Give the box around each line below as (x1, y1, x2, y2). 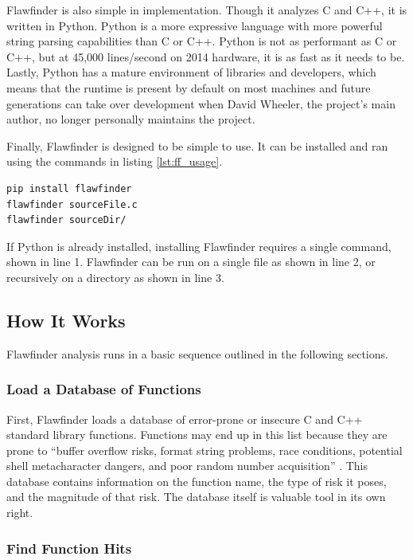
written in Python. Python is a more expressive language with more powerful (6, 17, 383, 33)
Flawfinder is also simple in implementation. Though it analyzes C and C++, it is (6, 2, 407, 18)
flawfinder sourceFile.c (6, 198, 138, 210)
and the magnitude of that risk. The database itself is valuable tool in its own (6, 488, 386, 505)
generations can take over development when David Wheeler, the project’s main (6, 95, 395, 112)
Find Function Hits (6, 538, 132, 558)
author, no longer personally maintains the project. (6, 111, 255, 127)
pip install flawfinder (6, 182, 132, 194)
